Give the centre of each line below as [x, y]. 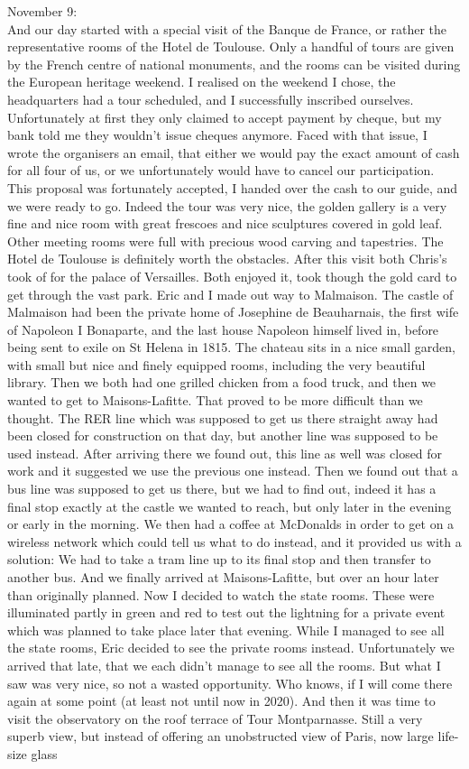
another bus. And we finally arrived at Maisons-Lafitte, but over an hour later [223, 577]
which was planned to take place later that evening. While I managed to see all [226, 630]
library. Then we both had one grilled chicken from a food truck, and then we [222, 382]
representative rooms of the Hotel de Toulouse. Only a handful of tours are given [231, 46]
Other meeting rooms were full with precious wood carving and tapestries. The [225, 241]
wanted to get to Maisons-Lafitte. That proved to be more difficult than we [215, 400]
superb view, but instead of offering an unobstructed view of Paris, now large [221, 736]
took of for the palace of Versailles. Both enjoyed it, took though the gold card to [232, 276]
